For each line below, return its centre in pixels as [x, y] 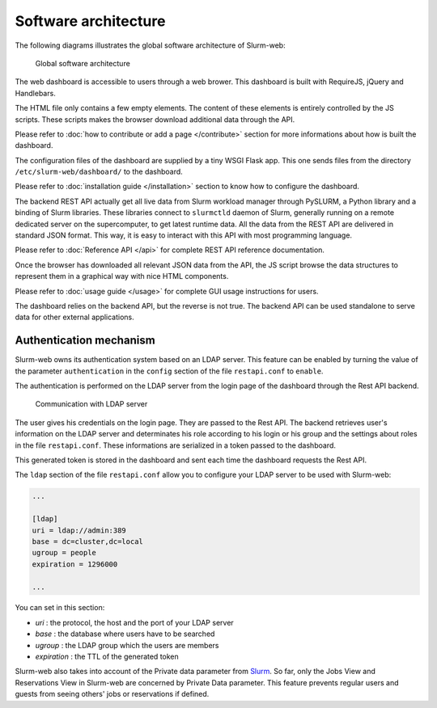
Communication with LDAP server [91, 404]
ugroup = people [64, 553]
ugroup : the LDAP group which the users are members [127, 645]
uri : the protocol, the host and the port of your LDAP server [134, 622]
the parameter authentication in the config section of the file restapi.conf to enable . [169, 371]
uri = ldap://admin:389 [79, 530]
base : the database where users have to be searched [125, 634]
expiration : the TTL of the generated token [107, 657]
